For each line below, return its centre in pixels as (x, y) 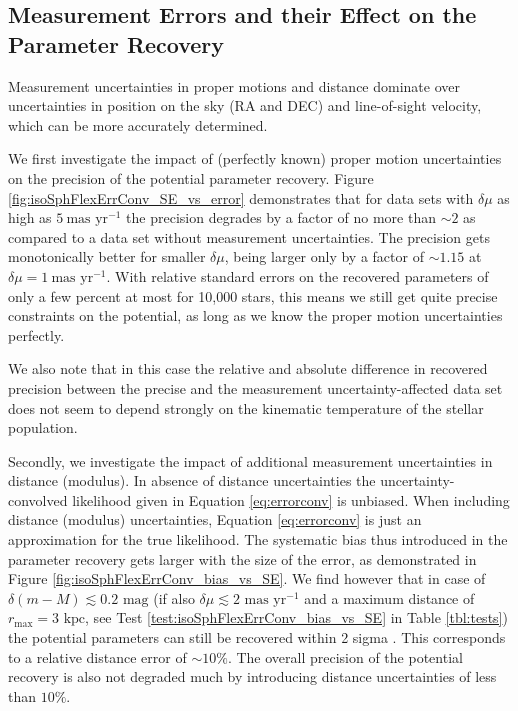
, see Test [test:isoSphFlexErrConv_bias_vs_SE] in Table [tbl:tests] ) (296, 617)
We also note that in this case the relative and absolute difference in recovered (248, 368)
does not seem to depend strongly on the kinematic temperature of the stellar (246, 407)
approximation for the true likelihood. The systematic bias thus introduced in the (258, 539)
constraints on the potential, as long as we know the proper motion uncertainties (255, 315)
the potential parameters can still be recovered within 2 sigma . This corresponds (257, 637)
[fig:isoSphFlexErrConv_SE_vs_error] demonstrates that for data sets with (241, 197)
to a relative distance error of (97, 656)
